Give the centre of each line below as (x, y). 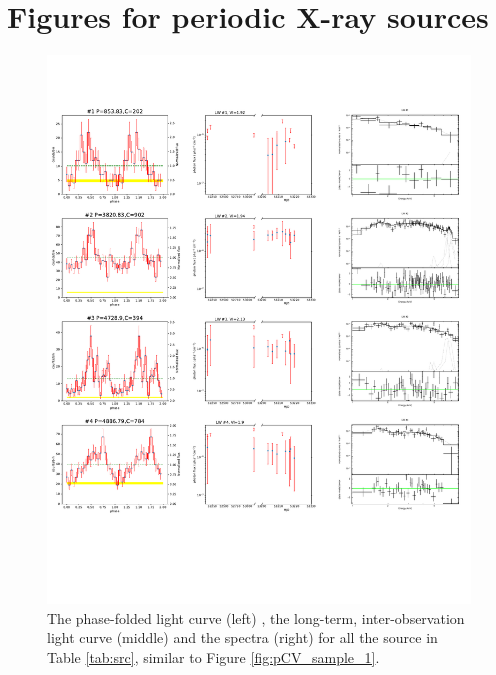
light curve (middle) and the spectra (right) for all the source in (242, 637)
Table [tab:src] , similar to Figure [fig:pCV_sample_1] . (213, 656)
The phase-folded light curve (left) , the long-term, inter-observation (256, 617)
